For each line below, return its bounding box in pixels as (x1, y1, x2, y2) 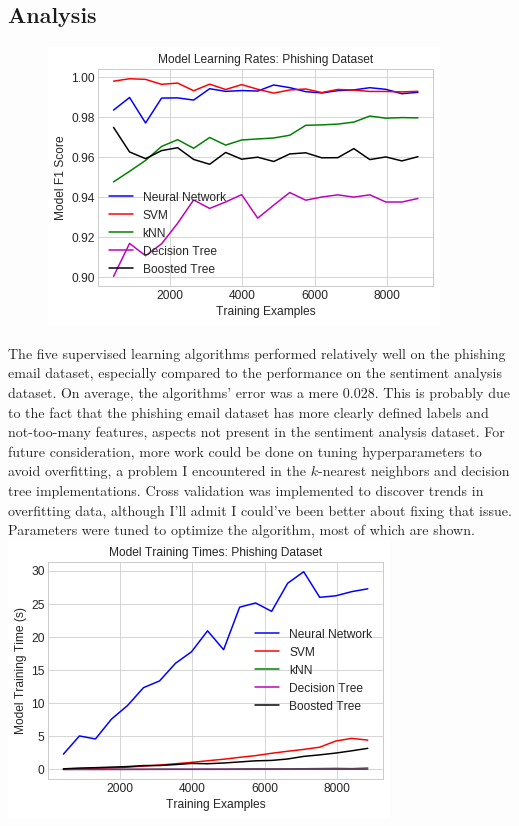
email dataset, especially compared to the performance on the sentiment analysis (8, 362, 502, 383)
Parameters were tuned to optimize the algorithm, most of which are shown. (8, 519, 475, 540)
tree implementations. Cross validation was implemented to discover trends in (8, 479, 484, 500)
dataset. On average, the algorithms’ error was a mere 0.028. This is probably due (8, 381, 510, 402)
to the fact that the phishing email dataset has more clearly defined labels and (8, 401, 489, 422)
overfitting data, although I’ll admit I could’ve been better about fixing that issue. (8, 499, 512, 520)
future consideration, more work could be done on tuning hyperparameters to (8, 440, 482, 461)
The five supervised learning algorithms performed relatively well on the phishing (8, 342, 506, 363)
